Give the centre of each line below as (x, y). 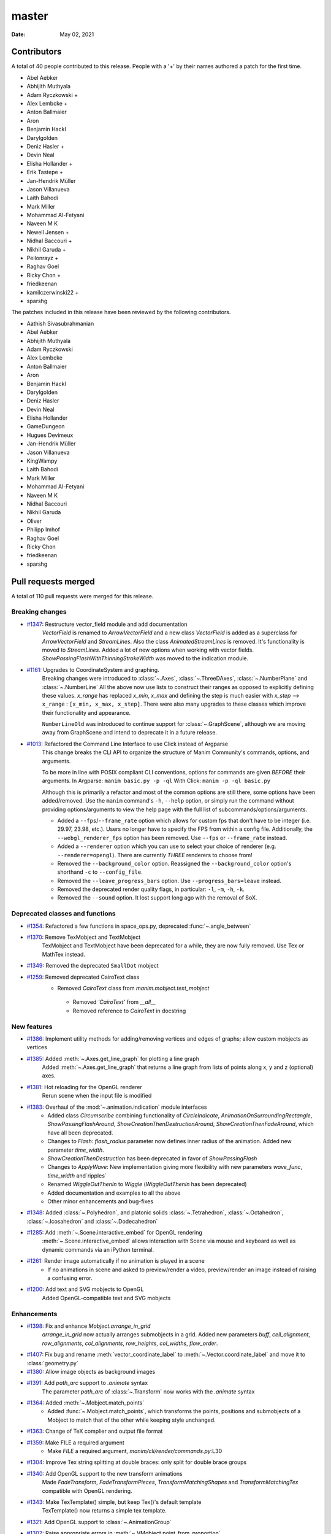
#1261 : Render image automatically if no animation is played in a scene (116, 1261)
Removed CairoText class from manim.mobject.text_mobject (133, 988)
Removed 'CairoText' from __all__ (114, 1002)
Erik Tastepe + (45, 172)
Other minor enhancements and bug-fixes (100, 1201)
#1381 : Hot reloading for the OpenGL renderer (84, 1087)
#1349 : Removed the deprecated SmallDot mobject (93, 966)
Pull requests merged (53, 581)
